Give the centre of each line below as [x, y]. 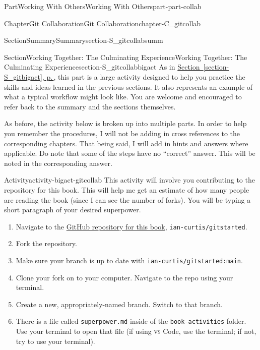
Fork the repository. [46, 243]
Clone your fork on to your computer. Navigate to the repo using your [124, 277]
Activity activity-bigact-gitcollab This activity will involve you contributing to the [129, 180]
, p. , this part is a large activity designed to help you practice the [144, 76]
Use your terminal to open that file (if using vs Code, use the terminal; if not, [136, 331]
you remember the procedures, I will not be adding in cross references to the [122, 133]
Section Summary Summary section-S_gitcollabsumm [84, 40]
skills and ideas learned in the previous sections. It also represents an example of [128, 86]
